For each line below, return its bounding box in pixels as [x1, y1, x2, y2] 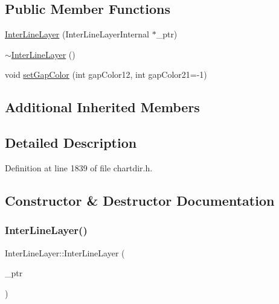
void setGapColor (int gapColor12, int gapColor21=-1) [5, 68, 207, 81]
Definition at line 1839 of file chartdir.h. [5, 161, 153, 174]
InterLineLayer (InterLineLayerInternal [5, 28, 149, 40]
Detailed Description [5, 133, 137, 152]
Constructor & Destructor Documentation [5, 191, 275, 209]
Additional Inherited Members [5, 98, 200, 116]
